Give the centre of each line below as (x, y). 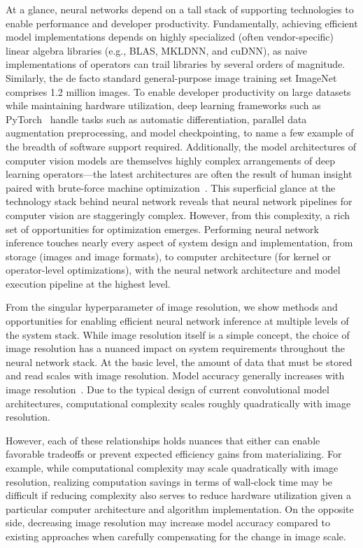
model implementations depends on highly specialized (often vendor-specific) (170, 37)
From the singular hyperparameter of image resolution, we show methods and (172, 307)
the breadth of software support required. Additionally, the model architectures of (181, 146)
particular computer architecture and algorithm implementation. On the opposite (180, 508)
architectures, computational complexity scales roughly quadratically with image (178, 403)
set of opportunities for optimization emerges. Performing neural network (162, 229)
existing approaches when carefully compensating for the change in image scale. (176, 536)
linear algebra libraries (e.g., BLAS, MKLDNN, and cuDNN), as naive (157, 50)
